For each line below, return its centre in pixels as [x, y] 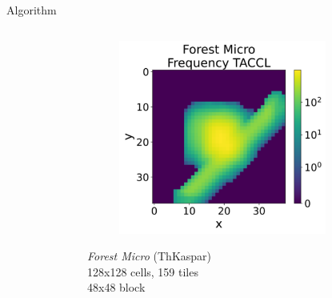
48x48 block [116, 287]
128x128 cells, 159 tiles [143, 271]
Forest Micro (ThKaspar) [150, 256]
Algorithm [32, 10]
